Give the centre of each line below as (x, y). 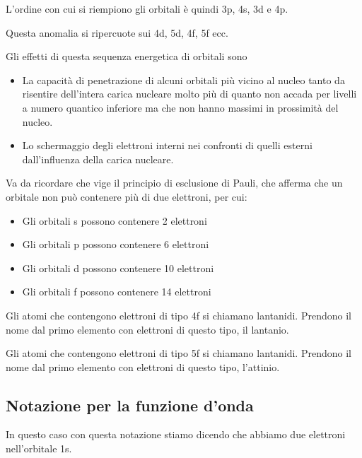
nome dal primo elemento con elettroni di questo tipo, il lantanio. (147, 329)
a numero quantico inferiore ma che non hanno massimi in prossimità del (180, 107)
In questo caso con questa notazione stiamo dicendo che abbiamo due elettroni (176, 434)
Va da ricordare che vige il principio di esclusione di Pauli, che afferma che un (174, 183)
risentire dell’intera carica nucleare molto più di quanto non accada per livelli (189, 94)
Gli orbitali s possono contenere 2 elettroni (115, 220)
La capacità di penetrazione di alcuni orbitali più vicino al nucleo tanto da (183, 80)
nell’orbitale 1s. (39, 448)
